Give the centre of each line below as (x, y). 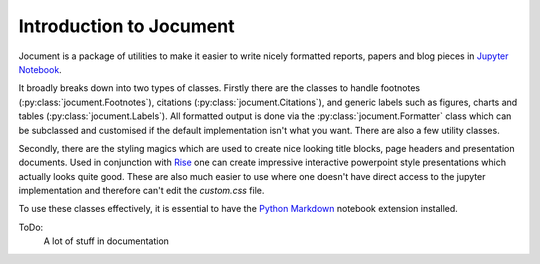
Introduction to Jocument (126, 26)
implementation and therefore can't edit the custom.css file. (141, 191)
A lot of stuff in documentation (106, 241)
